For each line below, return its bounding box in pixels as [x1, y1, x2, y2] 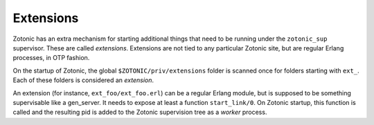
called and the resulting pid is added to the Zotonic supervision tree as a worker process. [12, 108, 267, 117]
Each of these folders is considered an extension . [12, 76, 154, 84]
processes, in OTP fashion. [12, 54, 90, 62]
